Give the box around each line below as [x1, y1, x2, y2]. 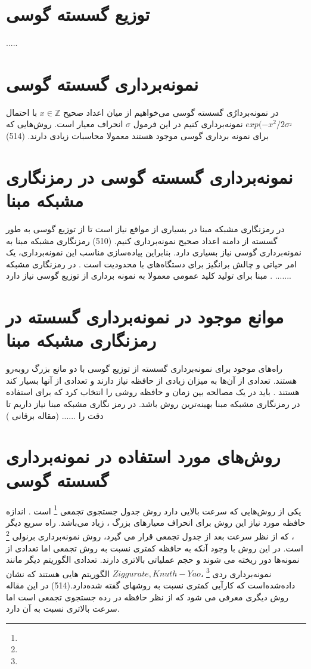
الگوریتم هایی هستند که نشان [6, 567, 110, 579]
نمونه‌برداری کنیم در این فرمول [133, 118, 243, 130]
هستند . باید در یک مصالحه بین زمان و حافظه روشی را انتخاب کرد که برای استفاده [6, 386, 300, 398]
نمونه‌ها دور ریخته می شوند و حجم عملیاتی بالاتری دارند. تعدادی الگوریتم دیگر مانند [6, 553, 300, 566]
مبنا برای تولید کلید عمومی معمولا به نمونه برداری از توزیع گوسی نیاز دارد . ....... [6, 269, 291, 282]
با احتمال [6, 106, 38, 118]
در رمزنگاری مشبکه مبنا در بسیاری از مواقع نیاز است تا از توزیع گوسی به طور [6, 222, 285, 235]
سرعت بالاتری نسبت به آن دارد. [6, 602, 120, 615]
